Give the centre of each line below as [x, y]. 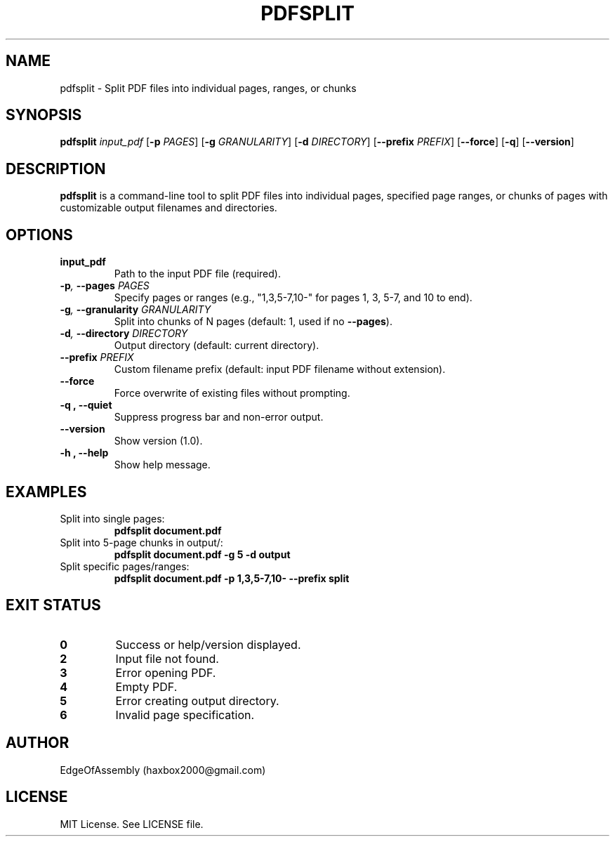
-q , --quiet [86, 405]
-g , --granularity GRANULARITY [135, 310]
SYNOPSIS [44, 115]
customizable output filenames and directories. [168, 208]
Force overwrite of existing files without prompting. [232, 393]
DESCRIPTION [56, 169]
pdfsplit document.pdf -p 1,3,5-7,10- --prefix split [232, 578]
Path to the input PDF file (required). [197, 274]
